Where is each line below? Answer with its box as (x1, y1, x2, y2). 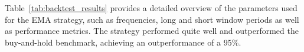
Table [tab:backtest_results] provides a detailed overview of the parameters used (5, 2, 298, 13)
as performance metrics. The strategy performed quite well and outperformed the (5, 25, 299, 37)
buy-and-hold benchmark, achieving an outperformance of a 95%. (5, 36, 241, 48)
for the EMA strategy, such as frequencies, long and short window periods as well (5, 13, 299, 25)
